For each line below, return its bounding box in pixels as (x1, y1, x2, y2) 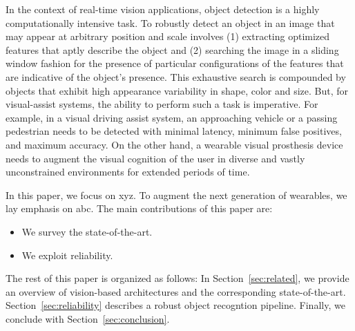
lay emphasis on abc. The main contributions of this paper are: (6, 201, 273, 216)
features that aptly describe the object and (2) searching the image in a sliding (6, 42, 339, 57)
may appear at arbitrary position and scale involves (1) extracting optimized (6, 29, 330, 44)
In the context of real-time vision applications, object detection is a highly (6, 2, 320, 16)
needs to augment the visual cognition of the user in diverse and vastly (6, 151, 305, 165)
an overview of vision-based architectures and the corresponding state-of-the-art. (6, 284, 346, 299)
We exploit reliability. (21, 247, 113, 262)
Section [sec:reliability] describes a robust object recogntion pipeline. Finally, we (6, 298, 345, 312)
